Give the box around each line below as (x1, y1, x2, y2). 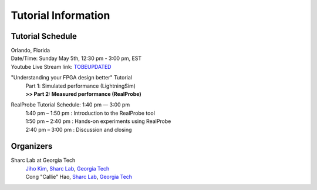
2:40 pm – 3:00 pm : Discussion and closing (25, 126, 132, 133)
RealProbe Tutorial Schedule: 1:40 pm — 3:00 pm (11, 101, 130, 108)
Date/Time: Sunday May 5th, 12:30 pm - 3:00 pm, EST (11, 55, 142, 62)
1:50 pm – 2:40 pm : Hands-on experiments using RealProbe (25, 118, 171, 125)
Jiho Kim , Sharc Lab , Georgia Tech (25, 165, 110, 172)
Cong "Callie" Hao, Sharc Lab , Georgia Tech (25, 174, 132, 181)
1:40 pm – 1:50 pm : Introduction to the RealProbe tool (25, 109, 156, 116)
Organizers (11, 141, 53, 151)
